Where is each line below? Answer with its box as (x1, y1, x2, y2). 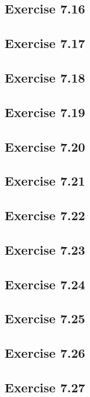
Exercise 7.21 (5, 172, 85, 190)
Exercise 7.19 (5, 102, 85, 121)
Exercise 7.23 (5, 240, 85, 258)
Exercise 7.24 (5, 275, 85, 293)
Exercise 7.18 (5, 68, 85, 86)
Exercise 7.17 (5, 34, 85, 52)
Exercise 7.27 (5, 378, 85, 396)
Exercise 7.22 (5, 206, 85, 224)
